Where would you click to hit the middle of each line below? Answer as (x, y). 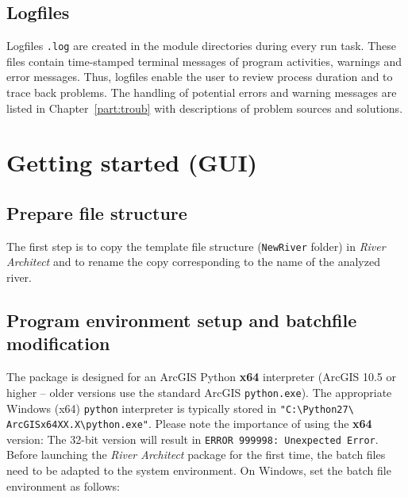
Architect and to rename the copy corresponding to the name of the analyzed (193, 262)
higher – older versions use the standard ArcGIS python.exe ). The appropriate (199, 392)
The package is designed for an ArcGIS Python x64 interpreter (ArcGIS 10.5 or (201, 377)
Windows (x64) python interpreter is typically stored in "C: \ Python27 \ (180, 408)
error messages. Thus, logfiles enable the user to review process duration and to (200, 77)
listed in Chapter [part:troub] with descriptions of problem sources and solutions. (205, 108)
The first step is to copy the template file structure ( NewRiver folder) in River (196, 246)
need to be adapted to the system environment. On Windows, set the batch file (199, 470)
